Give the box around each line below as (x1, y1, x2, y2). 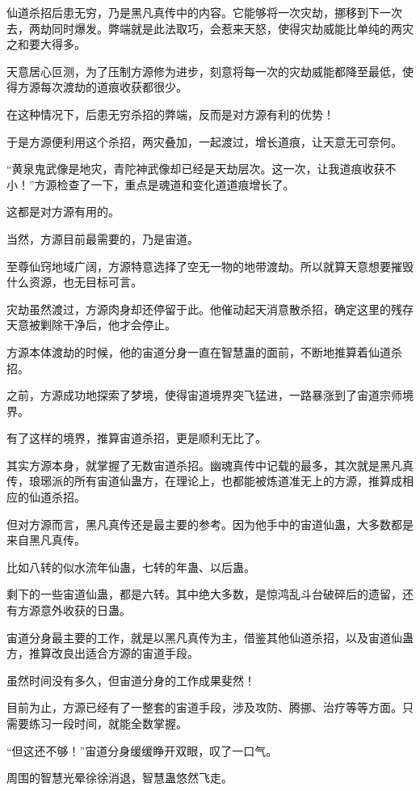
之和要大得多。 (6, 36, 86, 53)
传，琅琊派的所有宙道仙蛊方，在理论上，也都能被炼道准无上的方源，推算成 (6, 472, 402, 489)
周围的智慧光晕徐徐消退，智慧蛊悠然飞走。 (6, 769, 233, 786)
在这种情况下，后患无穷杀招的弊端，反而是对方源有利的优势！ (6, 105, 334, 122)
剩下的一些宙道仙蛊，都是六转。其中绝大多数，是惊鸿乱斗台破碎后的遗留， (6, 586, 402, 603)
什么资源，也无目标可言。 (6, 273, 142, 290)
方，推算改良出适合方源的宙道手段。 (6, 645, 199, 662)
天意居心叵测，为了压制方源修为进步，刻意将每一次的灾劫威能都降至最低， (6, 62, 402, 79)
